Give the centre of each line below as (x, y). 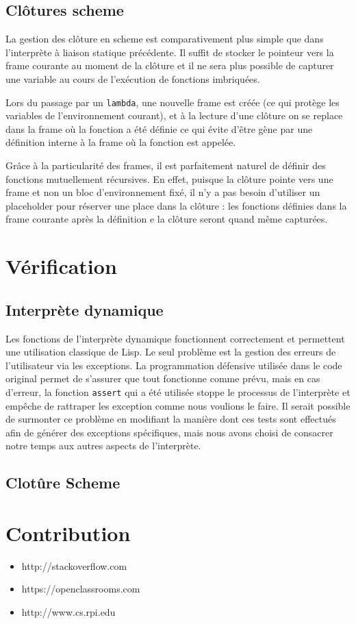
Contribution (68, 533)
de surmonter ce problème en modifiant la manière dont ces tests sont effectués (171, 419)
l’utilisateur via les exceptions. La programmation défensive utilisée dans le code (174, 365)
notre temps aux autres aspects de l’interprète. (103, 446)
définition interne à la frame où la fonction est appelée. (121, 142)
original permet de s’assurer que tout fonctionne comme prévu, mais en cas (163, 378)
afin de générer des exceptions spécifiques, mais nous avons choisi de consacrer (169, 432)
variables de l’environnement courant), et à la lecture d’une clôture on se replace (174, 115)
